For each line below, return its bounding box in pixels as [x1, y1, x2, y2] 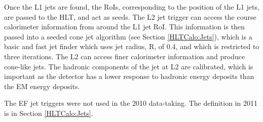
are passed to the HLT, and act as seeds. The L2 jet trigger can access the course [4, 11, 256, 22]
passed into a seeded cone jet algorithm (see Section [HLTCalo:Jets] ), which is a [4, 31, 252, 42]
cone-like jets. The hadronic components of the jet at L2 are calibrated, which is [4, 61, 253, 71]
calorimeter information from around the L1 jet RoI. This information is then [4, 21, 245, 32]
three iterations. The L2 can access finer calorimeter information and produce [4, 51, 245, 61]
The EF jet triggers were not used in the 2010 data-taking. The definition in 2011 [4, 98, 257, 108]
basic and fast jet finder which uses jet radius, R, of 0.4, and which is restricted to [4, 41, 259, 52]
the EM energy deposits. [4, 80, 80, 91]
